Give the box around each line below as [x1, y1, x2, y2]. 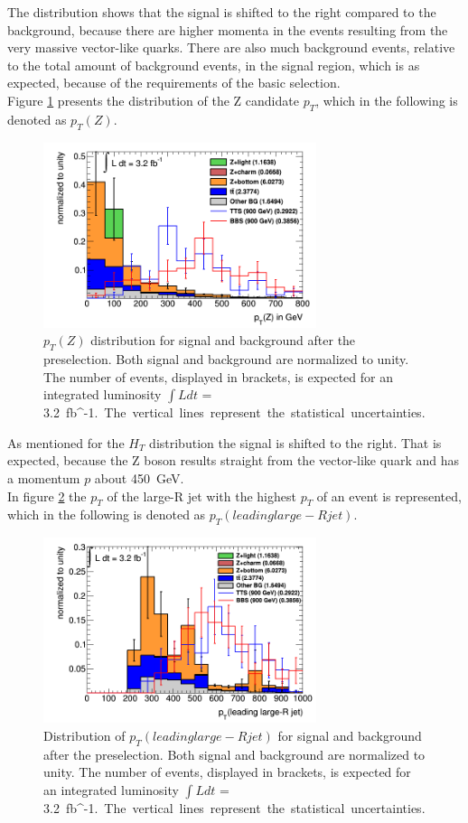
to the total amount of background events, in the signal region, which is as [7, 55, 420, 74]
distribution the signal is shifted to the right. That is [149, 433, 442, 452]
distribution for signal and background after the [90, 331, 356, 350]
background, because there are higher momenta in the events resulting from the [7, 20, 448, 39]
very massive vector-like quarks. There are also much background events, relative [7, 38, 455, 57]
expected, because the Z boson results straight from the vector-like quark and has [7, 451, 459, 470]
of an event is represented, [316, 486, 462, 505]
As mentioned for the [7, 433, 125, 452]
